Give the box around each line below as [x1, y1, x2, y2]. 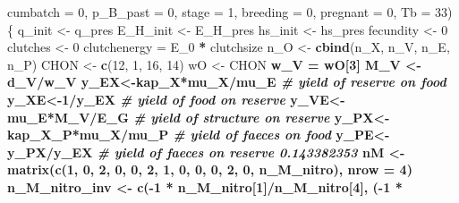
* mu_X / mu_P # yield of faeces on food [72, 125, 331, 144]
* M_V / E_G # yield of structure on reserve [47, 107, 330, 126]
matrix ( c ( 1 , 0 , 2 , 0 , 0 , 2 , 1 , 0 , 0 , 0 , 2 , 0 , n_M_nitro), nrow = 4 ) [7, 160, 412, 179]
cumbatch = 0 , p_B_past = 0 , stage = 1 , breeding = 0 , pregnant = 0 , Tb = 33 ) [7, 3, 453, 21]
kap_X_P [7, 125, 72, 144]
